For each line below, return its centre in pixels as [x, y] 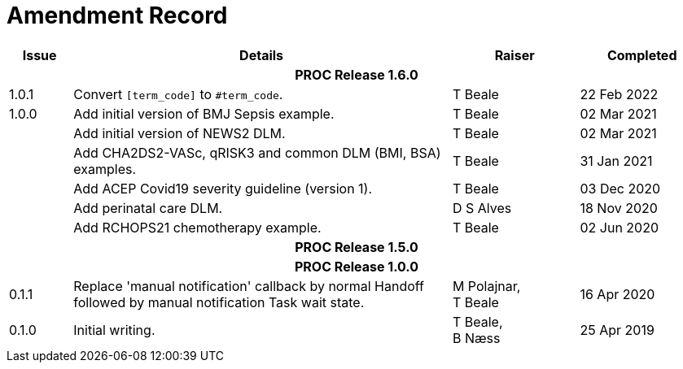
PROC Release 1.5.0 [357, 247]
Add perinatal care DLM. [148, 208]
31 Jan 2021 [616, 161]
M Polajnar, [486, 286]
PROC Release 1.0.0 [357, 266]
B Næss [476, 338]
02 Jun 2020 [620, 227]
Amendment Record [117, 15]
